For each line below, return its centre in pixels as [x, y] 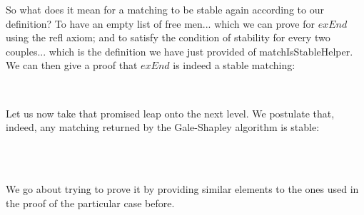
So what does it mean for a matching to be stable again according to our [165, 9]
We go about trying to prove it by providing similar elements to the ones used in [182, 188]
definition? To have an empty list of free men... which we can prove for [161, 23]
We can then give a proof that [72, 65]
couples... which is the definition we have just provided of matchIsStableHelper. [180, 51]
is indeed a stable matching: [234, 65]
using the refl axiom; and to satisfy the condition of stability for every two [168, 37]
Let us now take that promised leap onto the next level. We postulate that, [170, 113]
